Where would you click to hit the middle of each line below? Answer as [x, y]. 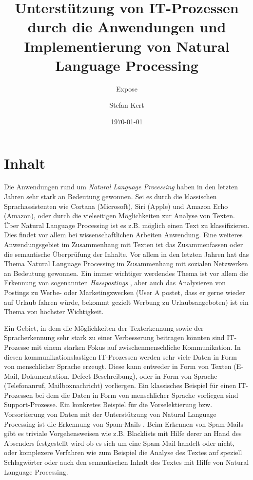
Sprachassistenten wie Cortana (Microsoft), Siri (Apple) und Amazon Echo [116, 206]
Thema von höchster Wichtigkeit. [54, 311]
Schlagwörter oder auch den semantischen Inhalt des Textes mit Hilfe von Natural [126, 462]
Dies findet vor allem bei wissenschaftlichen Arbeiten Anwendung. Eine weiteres [123, 235]
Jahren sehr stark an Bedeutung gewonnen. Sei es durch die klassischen [110, 196]
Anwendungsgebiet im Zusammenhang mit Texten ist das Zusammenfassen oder [124, 244]
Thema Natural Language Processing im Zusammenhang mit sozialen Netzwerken [126, 263]
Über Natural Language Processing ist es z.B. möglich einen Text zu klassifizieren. [127, 225]
